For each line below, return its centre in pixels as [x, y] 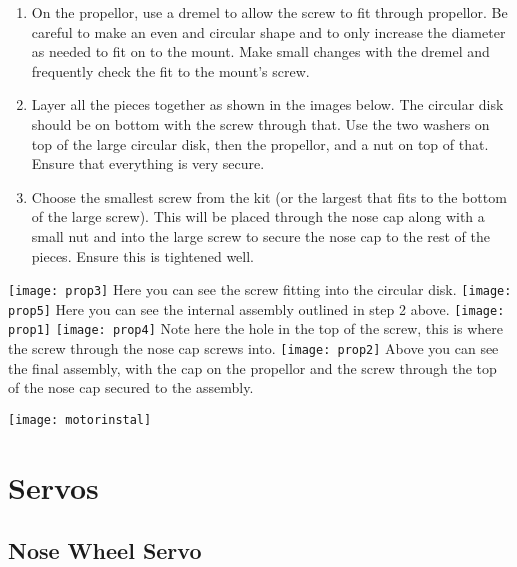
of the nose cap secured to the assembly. [131, 387]
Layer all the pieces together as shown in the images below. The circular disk [267, 104]
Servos [53, 486]
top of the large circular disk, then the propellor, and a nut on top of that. [260, 143]
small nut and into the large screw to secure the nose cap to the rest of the [260, 235]
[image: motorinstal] [80, 419]
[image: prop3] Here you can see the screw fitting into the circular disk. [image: [260, 289]
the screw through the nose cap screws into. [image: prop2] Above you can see [253, 348]
